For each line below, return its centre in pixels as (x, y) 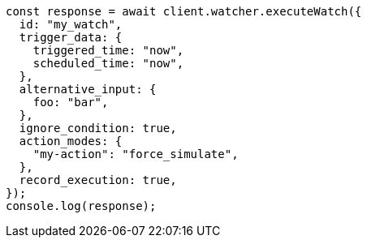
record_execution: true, (98, 180)
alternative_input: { (88, 89)
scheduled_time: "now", (108, 63)
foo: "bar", (71, 102)
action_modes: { (71, 141)
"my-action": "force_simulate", (136, 154)
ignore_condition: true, (98, 128)
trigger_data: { (71, 37)
